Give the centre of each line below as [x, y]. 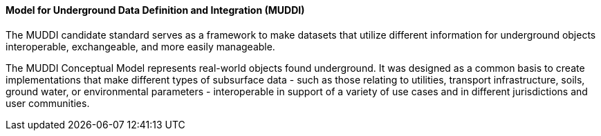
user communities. [48, 103]
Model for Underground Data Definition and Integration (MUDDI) [155, 10]
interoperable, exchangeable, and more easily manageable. [140, 46]
